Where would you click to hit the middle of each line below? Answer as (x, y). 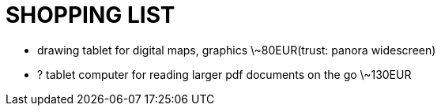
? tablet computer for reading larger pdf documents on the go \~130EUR (224, 74)
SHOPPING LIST (90, 15)
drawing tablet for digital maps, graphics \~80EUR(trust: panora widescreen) (237, 50)
